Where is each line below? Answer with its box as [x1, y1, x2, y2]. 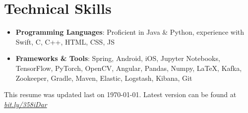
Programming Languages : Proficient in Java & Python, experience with [15, 27, 245, 37]
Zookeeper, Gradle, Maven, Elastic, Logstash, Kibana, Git [15, 72, 192, 83]
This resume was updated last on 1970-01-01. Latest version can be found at [4, 89, 237, 100]
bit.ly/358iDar [4, 99, 47, 109]
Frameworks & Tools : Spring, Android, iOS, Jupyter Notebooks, [15, 53, 220, 63]
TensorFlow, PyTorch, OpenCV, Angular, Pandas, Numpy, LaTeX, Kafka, [15, 62, 242, 73]
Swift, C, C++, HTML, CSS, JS [15, 36, 115, 47]
